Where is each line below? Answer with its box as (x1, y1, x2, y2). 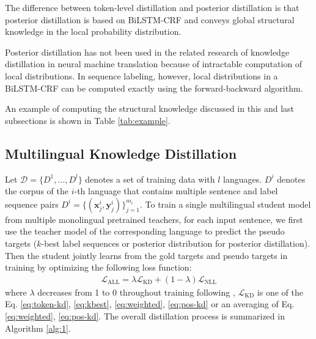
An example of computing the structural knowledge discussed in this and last (5, 102, 295, 115)
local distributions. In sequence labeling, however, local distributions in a (5, 69, 278, 82)
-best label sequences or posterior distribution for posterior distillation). (41, 236, 310, 249)
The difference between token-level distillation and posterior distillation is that (5, 1, 299, 13)
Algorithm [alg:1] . (5, 321, 71, 334)
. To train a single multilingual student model (140, 197, 311, 210)
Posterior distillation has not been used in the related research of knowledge (5, 45, 290, 58)
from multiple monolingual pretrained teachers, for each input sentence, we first (5, 213, 303, 225)
